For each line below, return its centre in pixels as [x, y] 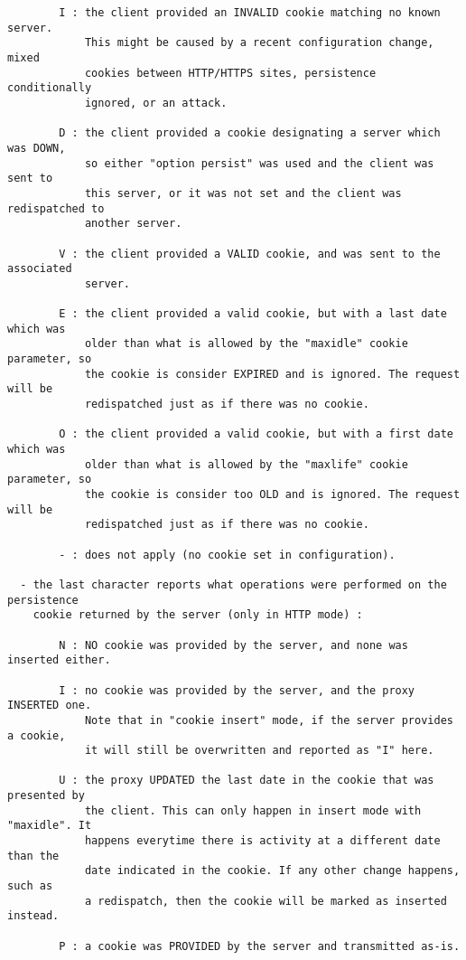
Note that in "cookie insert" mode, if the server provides [269, 720]
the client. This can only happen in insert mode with [253, 810]
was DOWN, [37, 148]
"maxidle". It [50, 826]
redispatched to [56, 208]
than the [33, 856]
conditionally [50, 88]
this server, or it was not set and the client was [243, 193]
